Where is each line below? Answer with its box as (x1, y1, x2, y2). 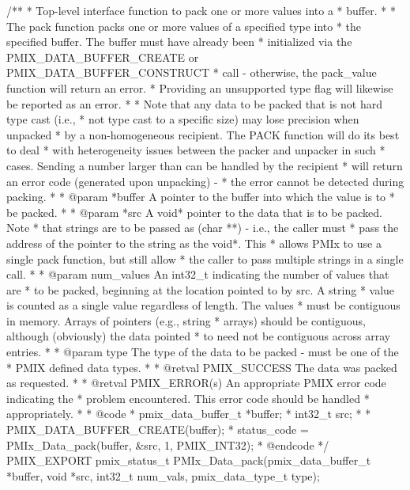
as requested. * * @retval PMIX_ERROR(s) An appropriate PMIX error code (6, 374, 386, 391)
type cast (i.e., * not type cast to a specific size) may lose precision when (6, 111, 359, 127)
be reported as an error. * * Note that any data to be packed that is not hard (6, 95, 382, 112)
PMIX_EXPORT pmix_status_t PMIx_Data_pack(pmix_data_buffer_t (6, 452, 371, 469)
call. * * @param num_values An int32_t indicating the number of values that (6, 266, 389, 283)
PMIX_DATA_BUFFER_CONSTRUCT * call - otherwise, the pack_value (6, 64, 377, 81)
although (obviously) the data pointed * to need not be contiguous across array (6, 328, 391, 344)
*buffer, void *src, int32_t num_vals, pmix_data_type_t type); (6, 467, 320, 484)
